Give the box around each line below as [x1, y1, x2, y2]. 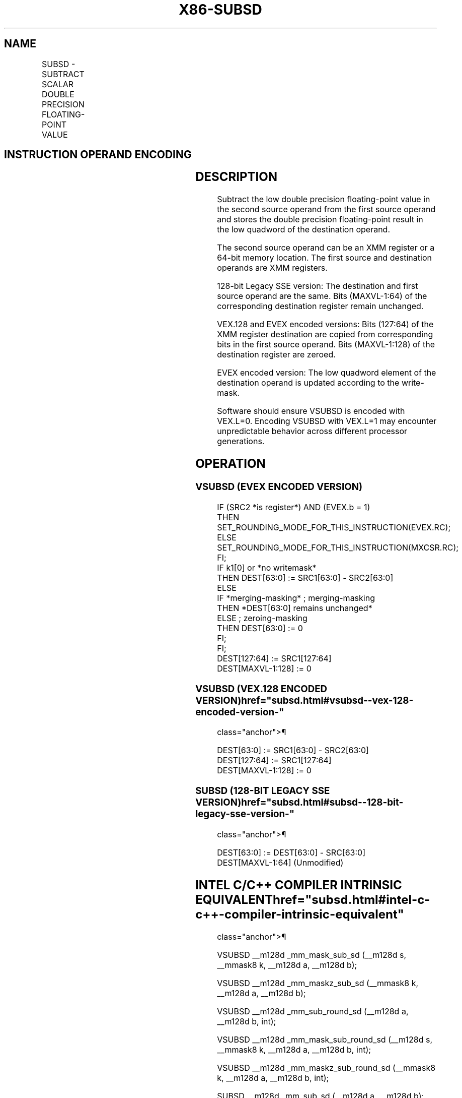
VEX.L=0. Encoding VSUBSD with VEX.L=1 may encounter [217, 416, 437, 426]
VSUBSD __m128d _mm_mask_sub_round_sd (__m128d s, [217, 1034, 433, 1045]
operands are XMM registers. [217, 263, 328, 273]
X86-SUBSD [179, 1, 262, 18]
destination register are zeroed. [217, 349, 336, 360]
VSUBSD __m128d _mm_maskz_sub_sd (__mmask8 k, [217, 978, 419, 988]
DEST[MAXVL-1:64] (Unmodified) [217, 857, 344, 868]
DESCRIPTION [195, 169, 278, 185]
